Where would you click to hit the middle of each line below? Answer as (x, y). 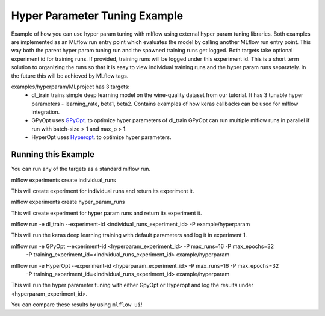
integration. (46, 112)
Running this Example (53, 154)
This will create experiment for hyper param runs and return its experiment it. (107, 213)
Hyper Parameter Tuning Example (97, 16)
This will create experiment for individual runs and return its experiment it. (103, 191)
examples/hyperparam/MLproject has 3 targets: (70, 87)
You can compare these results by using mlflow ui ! (77, 305)
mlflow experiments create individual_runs (64, 180)
